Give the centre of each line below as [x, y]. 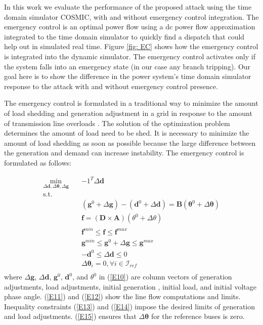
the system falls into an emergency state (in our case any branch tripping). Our [127, 66]
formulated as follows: [38, 162]
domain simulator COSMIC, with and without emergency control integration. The [131, 16]
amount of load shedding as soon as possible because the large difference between [130, 143]
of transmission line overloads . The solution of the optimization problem [117, 123]
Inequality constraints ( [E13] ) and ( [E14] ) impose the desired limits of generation [130, 306]
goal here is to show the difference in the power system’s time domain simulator [128, 76]
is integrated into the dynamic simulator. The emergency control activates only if [130, 56]
